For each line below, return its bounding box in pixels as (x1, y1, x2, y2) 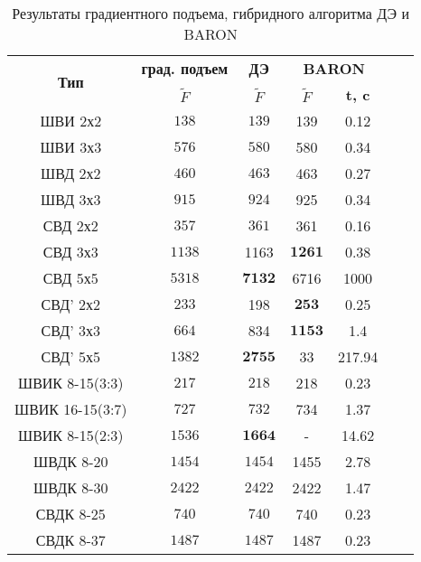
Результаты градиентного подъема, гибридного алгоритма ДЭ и (12, 3, 409, 23)
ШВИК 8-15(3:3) (18, 372, 124, 393)
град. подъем (141, 58, 229, 79)
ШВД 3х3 (41, 189, 101, 210)
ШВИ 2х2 (40, 110, 102, 131)
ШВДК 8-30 (33, 477, 108, 498)
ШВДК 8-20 (33, 451, 108, 472)
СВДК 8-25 (35, 503, 106, 524)
